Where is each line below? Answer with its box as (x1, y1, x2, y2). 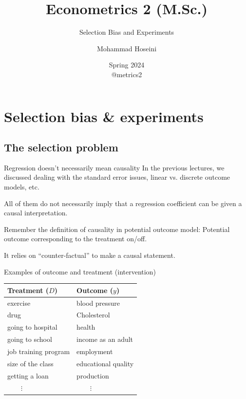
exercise (7, 297, 31, 308)
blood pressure (76, 297, 120, 308)
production (76, 370, 109, 380)
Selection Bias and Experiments (79, 27, 174, 37)
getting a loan (7, 370, 49, 380)
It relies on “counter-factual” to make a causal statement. (4, 250, 175, 260)
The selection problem (4, 140, 118, 155)
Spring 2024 (109, 60, 145, 70)
